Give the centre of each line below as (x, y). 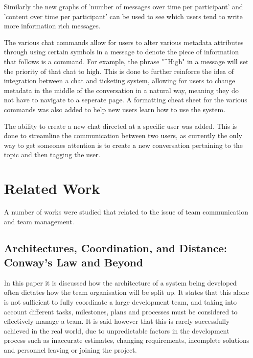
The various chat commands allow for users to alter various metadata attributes (124, 42)
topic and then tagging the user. (52, 155)
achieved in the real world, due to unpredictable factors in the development (117, 330)
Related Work (52, 188)
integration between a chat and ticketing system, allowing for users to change (120, 81)
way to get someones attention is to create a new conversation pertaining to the (124, 145)
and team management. (39, 221)
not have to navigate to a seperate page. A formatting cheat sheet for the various (126, 100)
